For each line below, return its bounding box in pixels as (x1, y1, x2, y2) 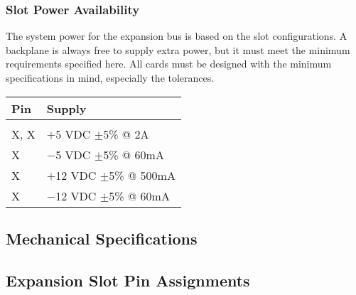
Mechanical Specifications (6, 227, 198, 249)
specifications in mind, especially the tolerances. (6, 70, 215, 85)
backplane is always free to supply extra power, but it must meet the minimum (6, 42, 350, 57)
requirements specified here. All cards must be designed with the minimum (6, 56, 332, 71)
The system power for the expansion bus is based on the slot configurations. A (6, 28, 347, 43)
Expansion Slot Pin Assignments (6, 269, 250, 291)
